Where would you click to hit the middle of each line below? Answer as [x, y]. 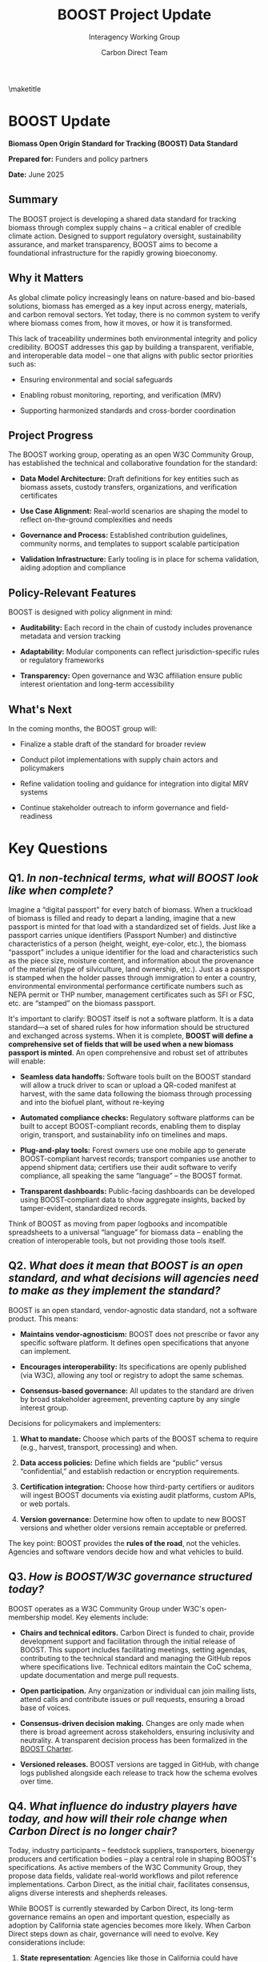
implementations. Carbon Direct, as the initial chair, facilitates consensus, [129, 1884]
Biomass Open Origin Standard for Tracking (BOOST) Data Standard [123, 143]
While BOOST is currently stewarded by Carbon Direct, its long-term [121, 1908]
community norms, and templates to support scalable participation [130, 544]
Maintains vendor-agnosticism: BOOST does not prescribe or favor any [140, 1334]
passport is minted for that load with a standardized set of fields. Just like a [132, 927]
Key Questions [58, 849]
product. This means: [43, 1319]
